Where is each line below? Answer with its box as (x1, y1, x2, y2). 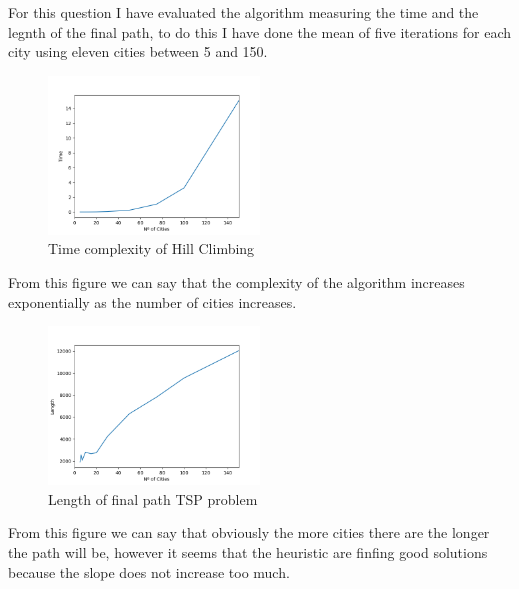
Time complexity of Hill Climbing (48, 238, 255, 259)
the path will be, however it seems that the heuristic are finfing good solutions (8, 541, 488, 562)
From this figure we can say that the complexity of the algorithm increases (8, 271, 465, 292)
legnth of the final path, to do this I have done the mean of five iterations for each (8, 21, 512, 42)
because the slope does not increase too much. (8, 561, 290, 582)
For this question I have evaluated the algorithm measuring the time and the (8, 2, 479, 22)
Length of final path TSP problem (48, 488, 258, 509)
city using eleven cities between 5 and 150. (8, 41, 268, 62)
